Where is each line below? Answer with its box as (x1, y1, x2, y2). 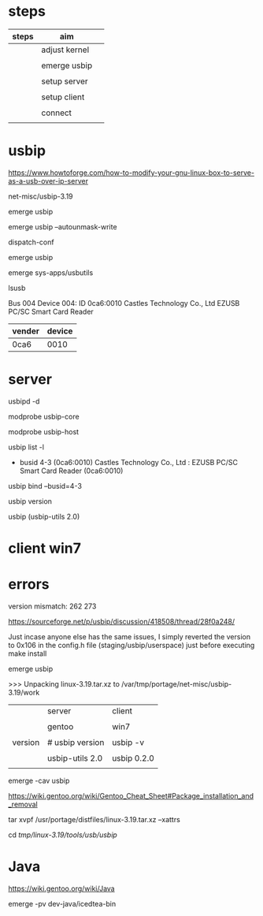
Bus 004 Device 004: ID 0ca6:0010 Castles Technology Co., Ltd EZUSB (8, 298, 240, 307)
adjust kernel (41, 44, 90, 55)
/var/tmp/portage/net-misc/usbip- (121, 679, 232, 688)
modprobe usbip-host (8, 426, 80, 436)
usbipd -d (8, 397, 40, 406)
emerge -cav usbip (8, 776, 70, 785)
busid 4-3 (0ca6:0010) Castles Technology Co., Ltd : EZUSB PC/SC (19, 457, 239, 467)
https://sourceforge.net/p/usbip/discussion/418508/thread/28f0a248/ (8, 616, 235, 626)
